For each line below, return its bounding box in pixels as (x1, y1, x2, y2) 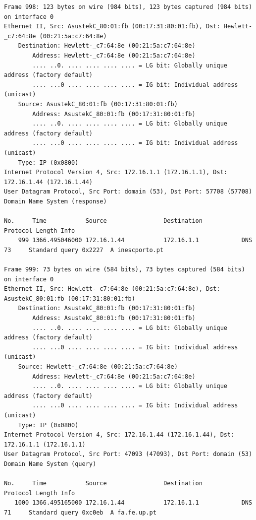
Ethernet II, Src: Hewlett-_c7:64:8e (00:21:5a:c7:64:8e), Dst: (4, 285, 220, 293)
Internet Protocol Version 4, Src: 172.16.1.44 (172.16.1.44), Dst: (4, 431, 235, 439)
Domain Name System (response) (4, 197, 107, 205)
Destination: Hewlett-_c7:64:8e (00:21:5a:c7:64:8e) (18, 42, 196, 50)
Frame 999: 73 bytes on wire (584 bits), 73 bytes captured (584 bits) (4, 266, 245, 273)
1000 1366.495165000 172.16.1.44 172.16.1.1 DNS (14, 499, 253, 507)
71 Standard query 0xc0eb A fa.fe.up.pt (4, 509, 156, 516)
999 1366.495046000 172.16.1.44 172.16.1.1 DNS (18, 237, 253, 244)
